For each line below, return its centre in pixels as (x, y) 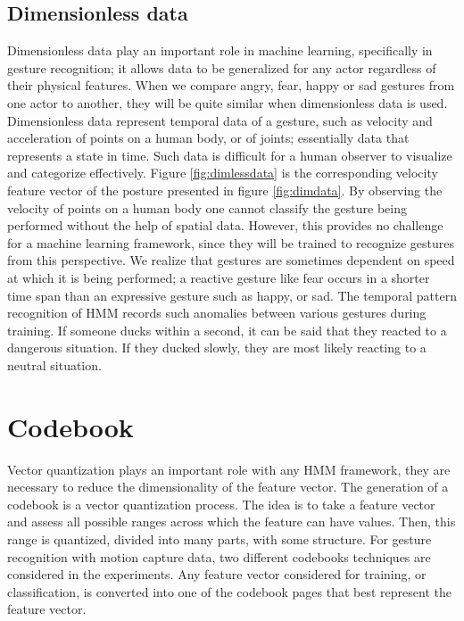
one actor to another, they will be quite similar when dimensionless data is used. (228, 102)
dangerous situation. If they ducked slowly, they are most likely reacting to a (217, 348)
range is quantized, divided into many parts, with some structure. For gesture (220, 538)
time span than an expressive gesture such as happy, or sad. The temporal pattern (232, 295)
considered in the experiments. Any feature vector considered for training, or (217, 574)
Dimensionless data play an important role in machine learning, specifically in (220, 50)
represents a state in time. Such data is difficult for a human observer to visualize (230, 155)
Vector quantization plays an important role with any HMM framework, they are (229, 469)
